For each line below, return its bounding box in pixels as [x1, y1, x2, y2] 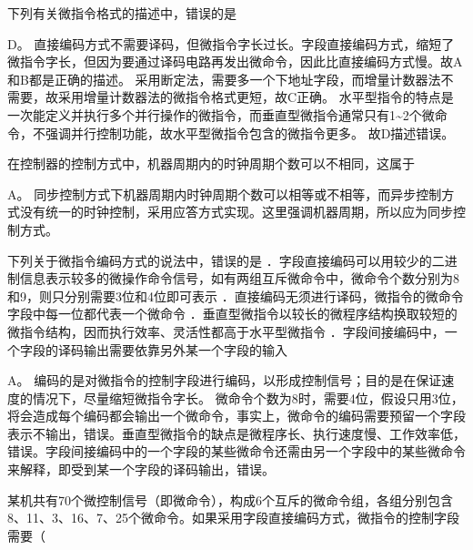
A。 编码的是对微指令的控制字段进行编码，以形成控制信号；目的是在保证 [7, 371, 442, 390]
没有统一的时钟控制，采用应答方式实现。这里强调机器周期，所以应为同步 [19, 202, 453, 221]
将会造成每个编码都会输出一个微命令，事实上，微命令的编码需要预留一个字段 [7, 406, 466, 425]
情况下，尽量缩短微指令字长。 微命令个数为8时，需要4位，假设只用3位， [32, 388, 464, 407]
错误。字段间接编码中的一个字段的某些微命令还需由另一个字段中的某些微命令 [7, 442, 466, 461]
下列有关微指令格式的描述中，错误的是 [7, 4, 236, 22]
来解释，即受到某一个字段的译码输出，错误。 [7, 460, 275, 479]
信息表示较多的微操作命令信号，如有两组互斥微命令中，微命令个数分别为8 [19, 269, 459, 288]
